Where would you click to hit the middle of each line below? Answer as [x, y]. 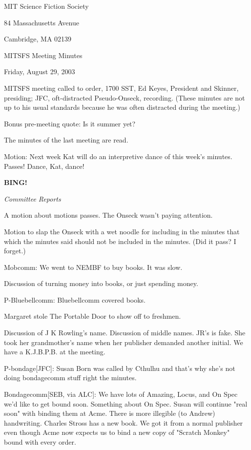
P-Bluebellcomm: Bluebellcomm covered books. [75, 299]
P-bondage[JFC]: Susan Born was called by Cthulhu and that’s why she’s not [120, 368]
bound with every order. [40, 442]
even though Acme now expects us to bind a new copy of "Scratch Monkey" [117, 432]
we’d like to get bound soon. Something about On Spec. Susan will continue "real [126, 403]
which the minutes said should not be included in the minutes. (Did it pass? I [120, 241]
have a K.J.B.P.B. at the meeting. [55, 352]
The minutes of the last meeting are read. [66, 140]
